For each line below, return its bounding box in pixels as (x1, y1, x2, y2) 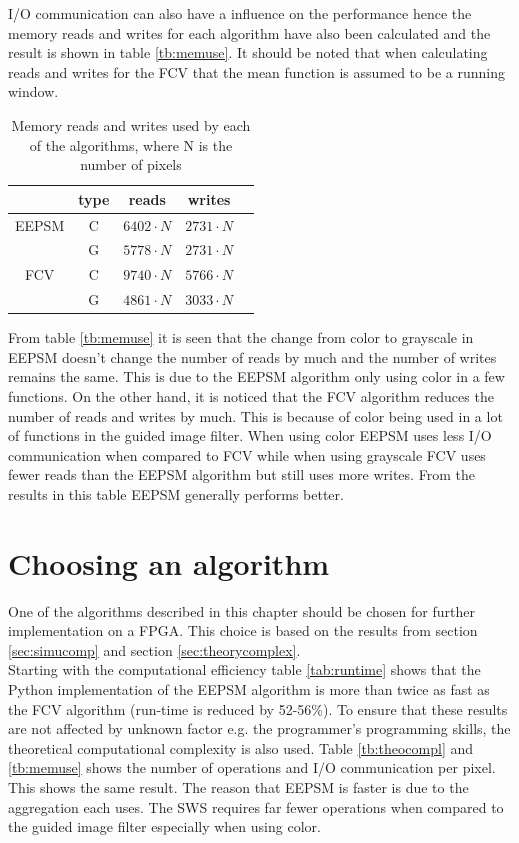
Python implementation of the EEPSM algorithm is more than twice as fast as (8, 679, 490, 700)
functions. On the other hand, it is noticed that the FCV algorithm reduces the (8, 386, 494, 406)
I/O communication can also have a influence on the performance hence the (8, 3, 472, 23)
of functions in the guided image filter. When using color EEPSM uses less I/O (8, 425, 492, 446)
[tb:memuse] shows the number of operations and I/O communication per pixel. (8, 757, 496, 778)
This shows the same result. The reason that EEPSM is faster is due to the (8, 777, 469, 798)
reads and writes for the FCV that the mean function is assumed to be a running (8, 61, 505, 82)
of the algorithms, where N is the (29, 134, 233, 155)
